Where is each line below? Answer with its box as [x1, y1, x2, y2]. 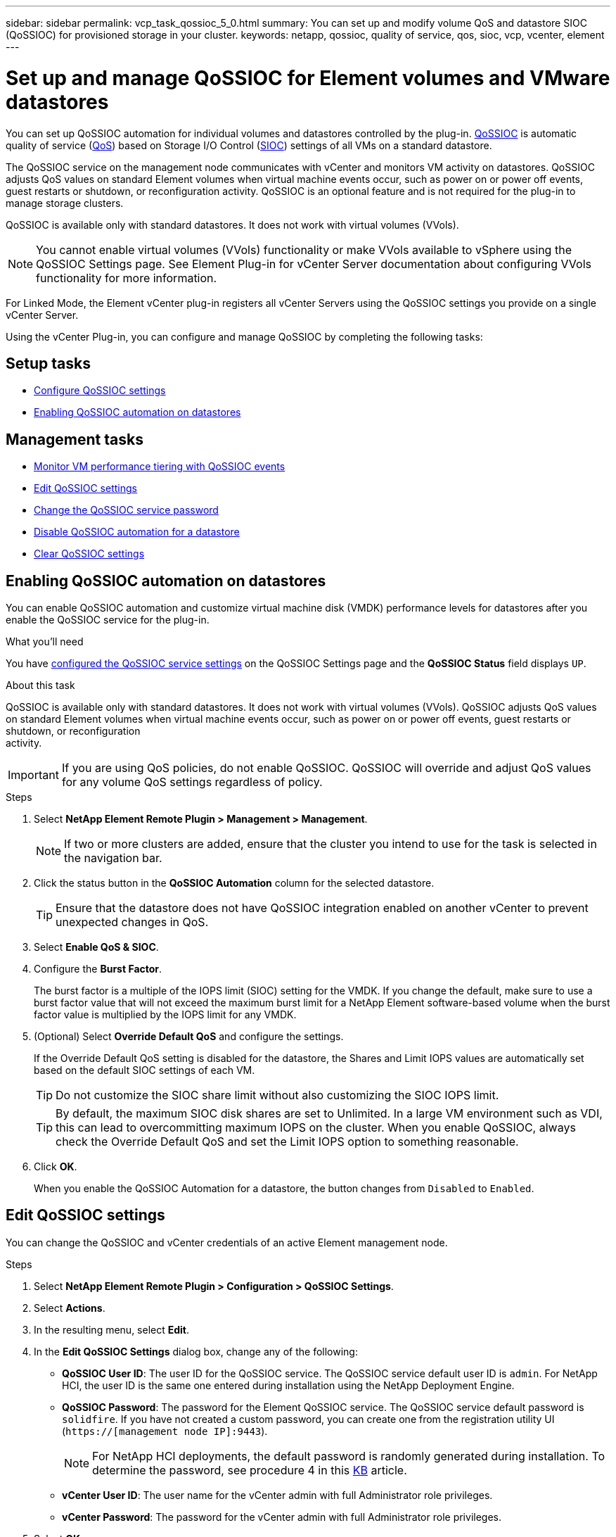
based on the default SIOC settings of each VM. [34, 1064, 255, 1077]
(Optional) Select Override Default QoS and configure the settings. [34, 1030, 344, 1043]
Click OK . [34, 1160, 77, 1173]
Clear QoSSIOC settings [34, 548, 145, 560]
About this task [6, 679, 75, 692]
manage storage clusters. [6, 196, 124, 209]
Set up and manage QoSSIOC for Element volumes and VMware [6, 65, 610, 90]
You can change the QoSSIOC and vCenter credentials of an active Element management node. [6, 1236, 448, 1248]
